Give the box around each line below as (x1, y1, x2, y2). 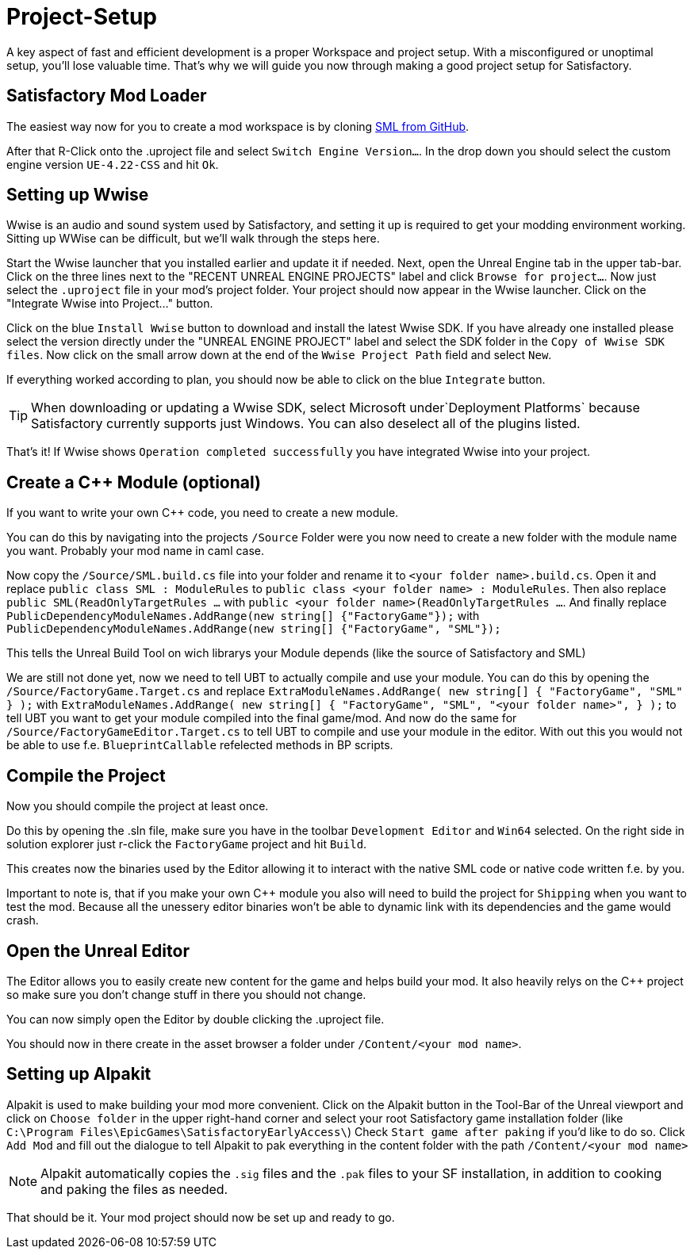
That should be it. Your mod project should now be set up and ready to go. (6, 1210, 395, 1224)
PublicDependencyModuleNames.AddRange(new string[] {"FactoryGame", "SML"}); (6, 622, 501, 636)
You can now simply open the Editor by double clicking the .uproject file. (6, 1012, 385, 1026)
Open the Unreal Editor (6, 940, 190, 961)
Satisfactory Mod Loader (6, 86, 207, 106)
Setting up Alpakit (6, 1064, 151, 1085)
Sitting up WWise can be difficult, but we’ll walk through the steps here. (6, 231, 380, 246)
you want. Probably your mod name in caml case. (6, 544, 265, 558)
